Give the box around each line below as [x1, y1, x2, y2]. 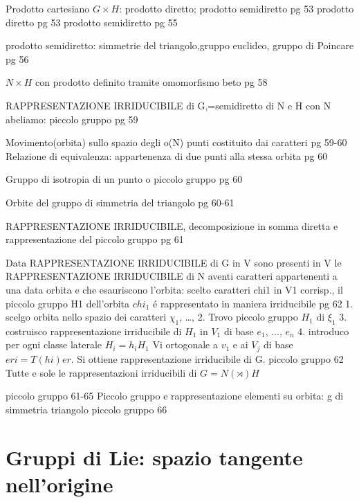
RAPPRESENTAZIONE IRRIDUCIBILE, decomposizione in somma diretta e [6, 218, 338, 233]
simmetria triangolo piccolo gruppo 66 [6, 402, 167, 416]
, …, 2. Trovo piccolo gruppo [179, 310, 298, 324]
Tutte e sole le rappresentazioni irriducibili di [6, 365, 197, 379]
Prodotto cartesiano [6, 1, 90, 15]
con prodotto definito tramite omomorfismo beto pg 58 [35, 75, 268, 89]
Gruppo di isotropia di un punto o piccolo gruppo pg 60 [6, 172, 243, 186]
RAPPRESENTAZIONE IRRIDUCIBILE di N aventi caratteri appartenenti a [6, 269, 338, 283]
